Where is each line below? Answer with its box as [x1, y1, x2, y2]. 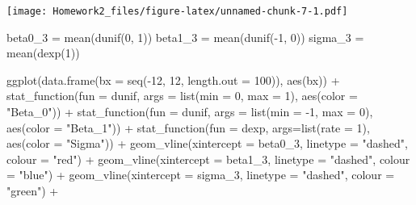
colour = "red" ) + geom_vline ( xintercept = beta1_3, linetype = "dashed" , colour [6, 150, 410, 167]
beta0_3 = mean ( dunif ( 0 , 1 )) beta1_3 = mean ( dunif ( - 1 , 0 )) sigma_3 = [6, 28, 364, 45]
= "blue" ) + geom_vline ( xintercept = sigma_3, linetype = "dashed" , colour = [6, 166, 395, 183]
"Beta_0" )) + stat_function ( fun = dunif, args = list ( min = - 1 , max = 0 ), [6, 103, 373, 120]
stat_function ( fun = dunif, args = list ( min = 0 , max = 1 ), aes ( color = [6, 87, 358, 104]
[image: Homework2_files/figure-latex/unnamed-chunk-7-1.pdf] [6, 6, 348, 17]
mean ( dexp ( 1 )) [6, 44, 80, 61]
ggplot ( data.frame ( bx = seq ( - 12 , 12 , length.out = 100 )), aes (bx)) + [6, 71, 340, 88]
